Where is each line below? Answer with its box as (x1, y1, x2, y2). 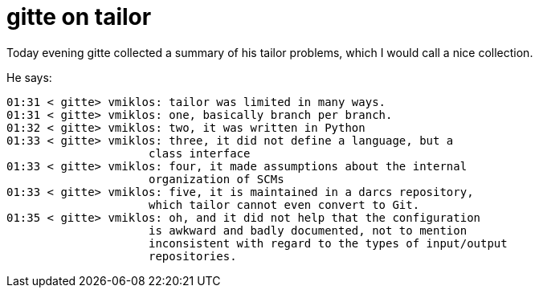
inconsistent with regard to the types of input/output (149, 236, 508, 250)
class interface (149, 146, 251, 160)
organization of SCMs (149, 172, 284, 186)
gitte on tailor (6, 3, 152, 31)
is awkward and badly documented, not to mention (149, 223, 468, 237)
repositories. (149, 249, 237, 263)
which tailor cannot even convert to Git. (149, 198, 420, 211)
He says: (6, 70, 52, 84)
